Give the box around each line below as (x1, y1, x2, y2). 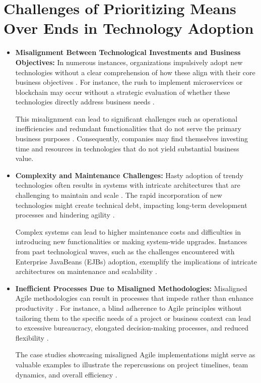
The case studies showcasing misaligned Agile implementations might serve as (15, 349, 255, 360)
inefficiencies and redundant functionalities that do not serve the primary (15, 123, 241, 134)
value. (15, 153, 34, 163)
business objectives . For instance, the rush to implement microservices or (15, 77, 243, 87)
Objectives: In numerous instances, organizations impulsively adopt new (15, 57, 243, 67)
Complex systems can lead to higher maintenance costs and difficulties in (15, 226, 241, 237)
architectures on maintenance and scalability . (15, 266, 157, 277)
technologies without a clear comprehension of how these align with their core (15, 67, 255, 77)
